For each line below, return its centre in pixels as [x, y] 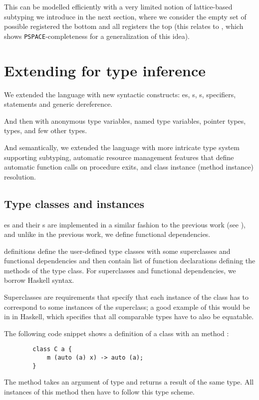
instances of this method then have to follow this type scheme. [99, 392]
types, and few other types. [46, 130]
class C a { [52, 349]
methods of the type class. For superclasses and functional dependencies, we [120, 270]
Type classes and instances [74, 203]
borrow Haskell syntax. [39, 280]
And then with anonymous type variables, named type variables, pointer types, [125, 120]
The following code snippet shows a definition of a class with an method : [117, 333]
